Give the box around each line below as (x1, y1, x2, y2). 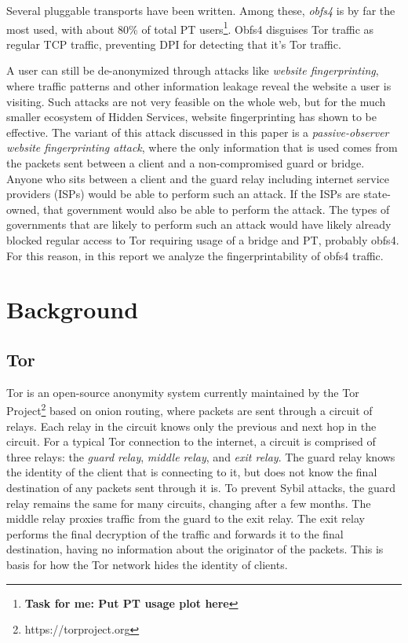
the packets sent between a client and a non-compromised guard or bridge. (6, 155, 365, 171)
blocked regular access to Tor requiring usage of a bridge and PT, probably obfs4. (6, 231, 399, 248)
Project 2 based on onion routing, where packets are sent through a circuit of (6, 400, 373, 418)
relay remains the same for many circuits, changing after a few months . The (6, 494, 371, 511)
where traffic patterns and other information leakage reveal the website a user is (6, 78, 392, 94)
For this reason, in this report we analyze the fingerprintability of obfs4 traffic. (6, 247, 384, 263)
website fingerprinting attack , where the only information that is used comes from (6, 139, 398, 156)
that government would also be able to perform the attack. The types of (43, 200, 390, 217)
